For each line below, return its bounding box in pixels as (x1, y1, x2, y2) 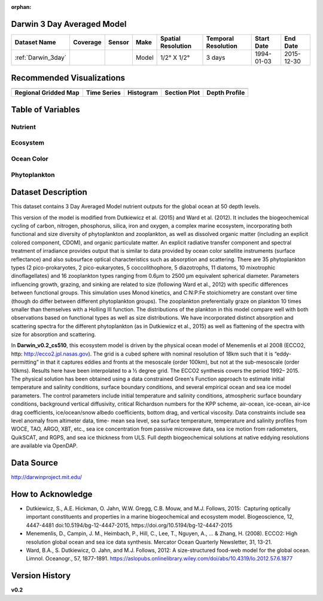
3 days (206, 53, 226, 62)
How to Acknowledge (11, 489, 93, 499)
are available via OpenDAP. (11, 442, 78, 449)
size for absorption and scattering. (11, 331, 96, 338)
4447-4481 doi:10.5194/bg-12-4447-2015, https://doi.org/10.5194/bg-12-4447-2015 (26, 522, 233, 529)
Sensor (108, 38, 130, 46)
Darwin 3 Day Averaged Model (11, 19, 127, 29)
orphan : (11, 4, 32, 10)
